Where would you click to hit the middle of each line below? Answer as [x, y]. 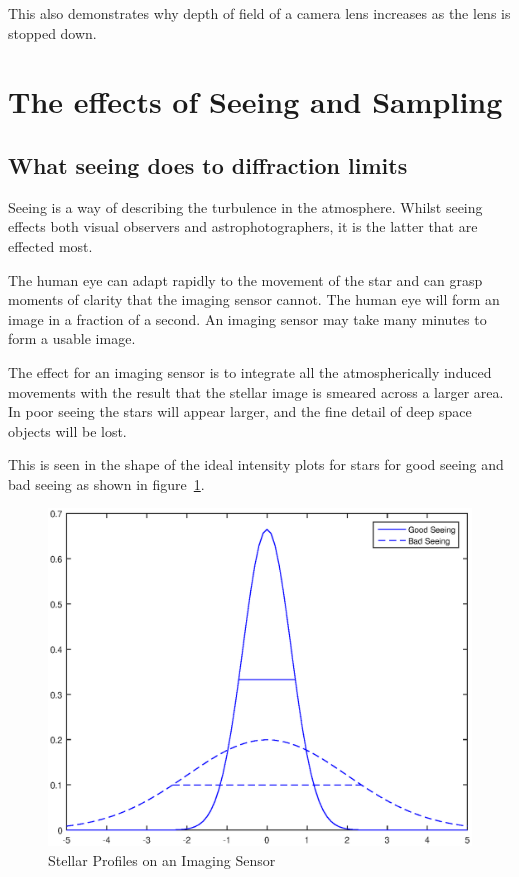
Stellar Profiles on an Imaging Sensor [162, 859]
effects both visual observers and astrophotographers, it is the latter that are [243, 226]
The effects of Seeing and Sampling [255, 101]
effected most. [50, 245]
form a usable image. [72, 338]
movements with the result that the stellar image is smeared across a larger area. [256, 391]
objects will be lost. [67, 430]
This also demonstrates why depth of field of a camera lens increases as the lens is [259, 13]
